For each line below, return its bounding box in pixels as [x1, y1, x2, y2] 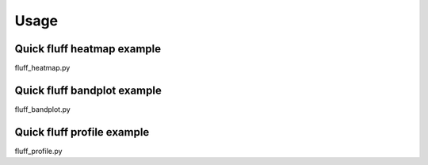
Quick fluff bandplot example [14, 83, 162, 97]
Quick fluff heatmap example [14, 42, 162, 56]
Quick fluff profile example [14, 125, 150, 139]
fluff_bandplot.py [14, 104, 71, 114]
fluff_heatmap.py [14, 63, 71, 73]
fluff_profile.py [14, 146, 63, 155]
